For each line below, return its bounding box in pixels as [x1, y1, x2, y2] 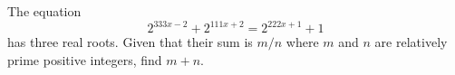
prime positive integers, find [7, 50, 162, 69]
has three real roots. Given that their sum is [7, 33, 253, 52]
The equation [7, 2, 82, 20]
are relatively [374, 33, 448, 52]
